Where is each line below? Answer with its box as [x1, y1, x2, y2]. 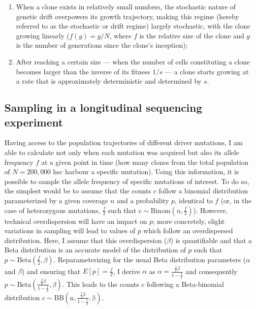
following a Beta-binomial [146, 278, 224, 289]
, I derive [113, 266, 140, 276]
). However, [193, 205, 228, 215]
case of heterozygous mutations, [4, 205, 100, 215]
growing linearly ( [16, 30, 70, 40]
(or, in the [221, 195, 252, 205]
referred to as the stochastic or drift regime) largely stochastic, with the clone [16, 21, 251, 31]
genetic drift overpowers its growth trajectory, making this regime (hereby [16, 11, 239, 21]
